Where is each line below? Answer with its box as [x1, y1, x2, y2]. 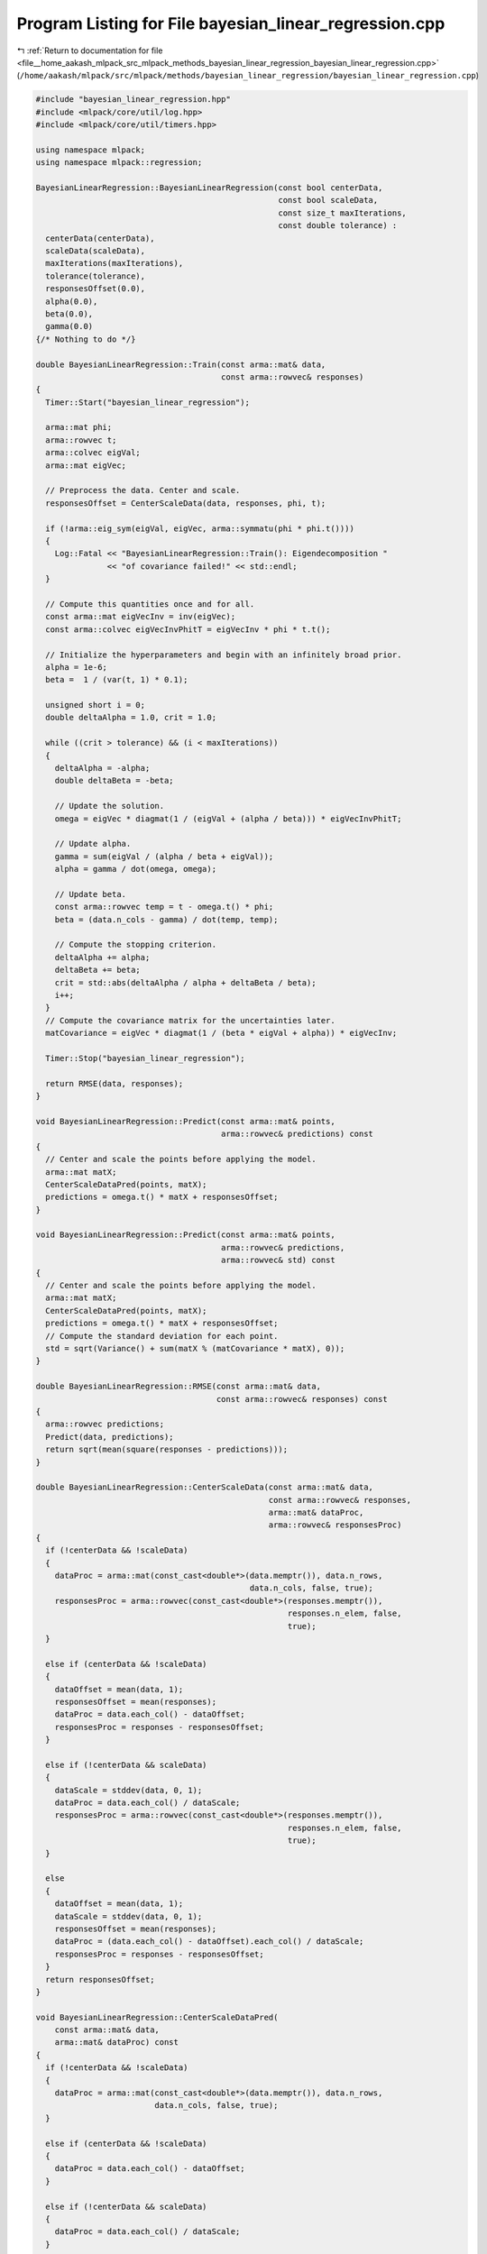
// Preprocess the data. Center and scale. [45, 485, 241, 496]
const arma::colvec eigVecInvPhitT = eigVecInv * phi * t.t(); [45, 624, 331, 635]
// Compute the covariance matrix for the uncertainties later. [45, 1015, 335, 1025]
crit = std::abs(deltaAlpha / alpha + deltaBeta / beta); [54, 977, 317, 987]
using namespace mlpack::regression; [35, 158, 203, 168]
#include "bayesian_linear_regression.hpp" [35, 95, 232, 105]
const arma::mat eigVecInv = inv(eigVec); [45, 611, 236, 622]
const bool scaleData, [278, 195, 379, 206]
